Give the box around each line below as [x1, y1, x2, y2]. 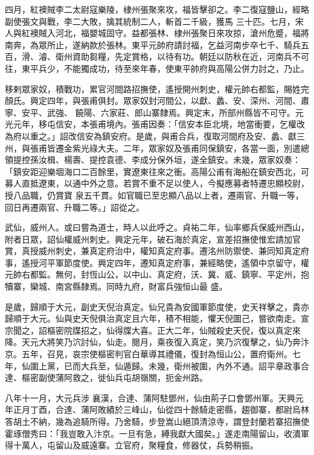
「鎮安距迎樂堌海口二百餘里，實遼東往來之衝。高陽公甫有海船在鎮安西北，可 [5, 165, 309, 177]
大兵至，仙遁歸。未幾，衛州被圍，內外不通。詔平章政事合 [80, 359, 309, 372]
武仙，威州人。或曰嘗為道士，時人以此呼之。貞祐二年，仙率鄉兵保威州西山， [5, 221, 309, 234]
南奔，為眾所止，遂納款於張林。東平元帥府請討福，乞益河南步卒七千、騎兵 [5, 38, 301, 51]
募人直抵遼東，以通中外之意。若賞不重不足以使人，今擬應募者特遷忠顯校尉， [5, 177, 309, 189]
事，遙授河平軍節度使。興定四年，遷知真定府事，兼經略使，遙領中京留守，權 [5, 256, 309, 269]
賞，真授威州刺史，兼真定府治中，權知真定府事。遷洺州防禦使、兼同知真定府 [5, 244, 309, 257]
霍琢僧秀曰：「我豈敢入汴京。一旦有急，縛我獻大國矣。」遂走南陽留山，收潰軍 [5, 427, 309, 439]
